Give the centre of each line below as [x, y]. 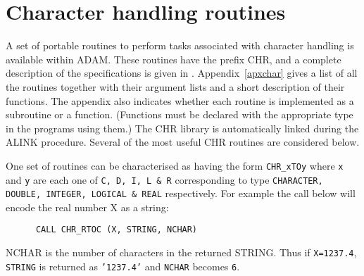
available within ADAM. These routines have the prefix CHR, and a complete [174, 59]
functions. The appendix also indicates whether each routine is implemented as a [180, 100]
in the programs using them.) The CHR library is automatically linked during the [182, 128]
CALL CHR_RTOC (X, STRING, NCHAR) [117, 230]
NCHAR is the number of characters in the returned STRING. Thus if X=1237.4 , [181, 252]
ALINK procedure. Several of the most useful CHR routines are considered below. [183, 142]
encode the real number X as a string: [87, 207]
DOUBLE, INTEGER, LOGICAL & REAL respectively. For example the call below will [181, 193]
